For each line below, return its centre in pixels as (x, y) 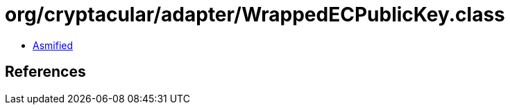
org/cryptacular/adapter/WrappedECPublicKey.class (255, 15)
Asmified (53, 45)
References (45, 72)
